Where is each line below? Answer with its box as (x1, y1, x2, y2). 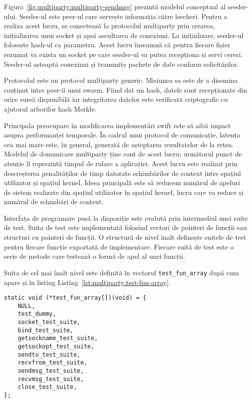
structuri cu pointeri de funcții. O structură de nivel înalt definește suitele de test (4, 232, 246, 242)
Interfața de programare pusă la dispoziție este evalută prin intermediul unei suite (4, 212, 248, 223)
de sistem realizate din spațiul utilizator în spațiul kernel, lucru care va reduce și (4, 187, 244, 197)
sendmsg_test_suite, (17, 367, 84, 374)
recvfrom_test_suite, (17, 359, 87, 366)
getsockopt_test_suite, (17, 343, 95, 350)
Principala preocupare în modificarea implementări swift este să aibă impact (4, 120, 231, 130)
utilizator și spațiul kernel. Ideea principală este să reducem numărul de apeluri (4, 177, 240, 188)
